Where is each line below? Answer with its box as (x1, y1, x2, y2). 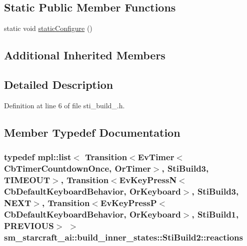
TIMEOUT (4, 173, 50, 186)
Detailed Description (4, 76, 113, 92)
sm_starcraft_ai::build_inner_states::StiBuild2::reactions (4, 231, 243, 243)
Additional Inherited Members (4, 47, 165, 63)
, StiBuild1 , (191, 208, 239, 220)
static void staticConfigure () (4, 23, 92, 33)
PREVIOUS (4, 219, 54, 232)
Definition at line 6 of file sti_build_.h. (4, 100, 125, 110)
